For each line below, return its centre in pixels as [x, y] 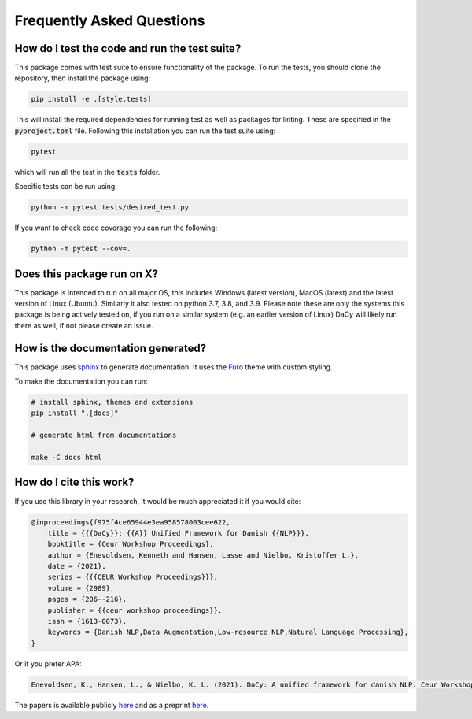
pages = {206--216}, [87, 599]
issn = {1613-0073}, [87, 621]
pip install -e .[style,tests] [92, 99]
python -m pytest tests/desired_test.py [110, 208]
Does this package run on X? [87, 274]
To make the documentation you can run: [81, 381]
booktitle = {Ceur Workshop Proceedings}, [131, 544]
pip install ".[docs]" [75, 413]
